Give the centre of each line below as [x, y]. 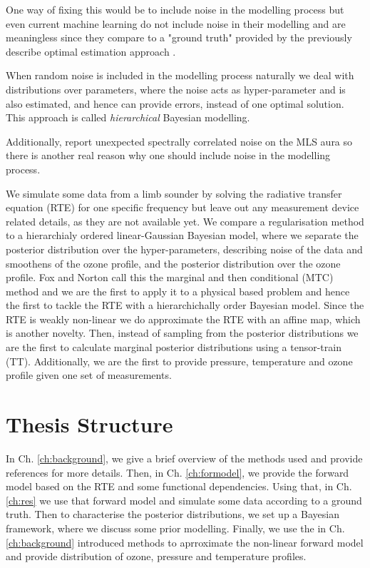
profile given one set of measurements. [89, 375]
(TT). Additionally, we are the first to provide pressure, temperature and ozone [179, 361]
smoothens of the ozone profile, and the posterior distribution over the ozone [173, 263]
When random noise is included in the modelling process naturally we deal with [180, 75]
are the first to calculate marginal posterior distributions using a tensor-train [174, 347]
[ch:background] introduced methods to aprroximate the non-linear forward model [185, 542]
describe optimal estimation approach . [91, 51]
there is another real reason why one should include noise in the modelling [168, 155]
